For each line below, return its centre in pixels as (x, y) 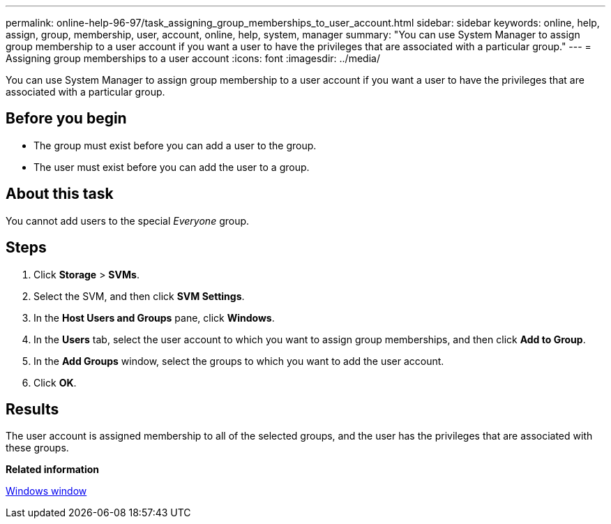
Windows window (46, 491)
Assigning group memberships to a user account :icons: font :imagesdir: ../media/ (193, 58)
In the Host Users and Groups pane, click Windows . (154, 317)
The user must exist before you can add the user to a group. (172, 167)
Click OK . (55, 382)
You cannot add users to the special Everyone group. (128, 220)
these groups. (37, 448)
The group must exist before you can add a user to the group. (175, 145)
